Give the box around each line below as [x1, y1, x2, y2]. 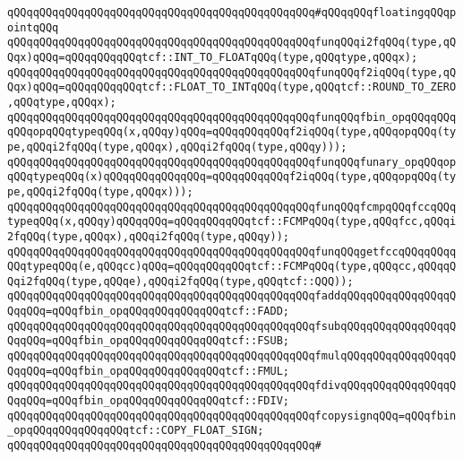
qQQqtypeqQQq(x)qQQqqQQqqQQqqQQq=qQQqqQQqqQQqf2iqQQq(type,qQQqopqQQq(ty [7, 170, 457, 184]
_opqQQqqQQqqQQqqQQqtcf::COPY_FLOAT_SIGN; [7, 424, 264, 437]
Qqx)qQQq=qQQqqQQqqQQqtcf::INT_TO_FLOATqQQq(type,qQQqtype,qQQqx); [7, 50, 418, 64]
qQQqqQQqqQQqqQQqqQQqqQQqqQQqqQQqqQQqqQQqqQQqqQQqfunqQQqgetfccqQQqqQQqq [7, 245, 457, 258]
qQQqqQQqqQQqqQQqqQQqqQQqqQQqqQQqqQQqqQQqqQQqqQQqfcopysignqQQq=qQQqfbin [7, 409, 457, 422]
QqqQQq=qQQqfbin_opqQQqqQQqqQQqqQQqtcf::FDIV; [7, 394, 289, 408]
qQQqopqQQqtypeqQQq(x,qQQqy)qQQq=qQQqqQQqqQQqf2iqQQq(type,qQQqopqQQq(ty [7, 126, 457, 139]
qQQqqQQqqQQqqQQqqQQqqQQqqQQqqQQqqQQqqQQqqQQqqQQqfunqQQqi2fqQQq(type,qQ [7, 36, 457, 49]
